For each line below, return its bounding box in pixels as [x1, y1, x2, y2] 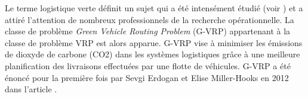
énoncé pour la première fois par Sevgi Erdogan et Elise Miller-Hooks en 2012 [5, 71, 289, 83]
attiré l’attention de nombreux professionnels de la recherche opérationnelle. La [5, 13, 294, 25]
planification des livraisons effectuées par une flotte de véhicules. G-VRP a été [5, 59, 291, 72]
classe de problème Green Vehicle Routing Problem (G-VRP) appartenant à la [5, 25, 291, 37]
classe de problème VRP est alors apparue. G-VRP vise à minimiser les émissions [5, 36, 303, 48]
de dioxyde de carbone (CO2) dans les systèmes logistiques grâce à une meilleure [5, 48, 300, 60]
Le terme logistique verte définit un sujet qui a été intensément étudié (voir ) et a [5, 2, 303, 14]
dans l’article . [5, 83, 57, 95]
